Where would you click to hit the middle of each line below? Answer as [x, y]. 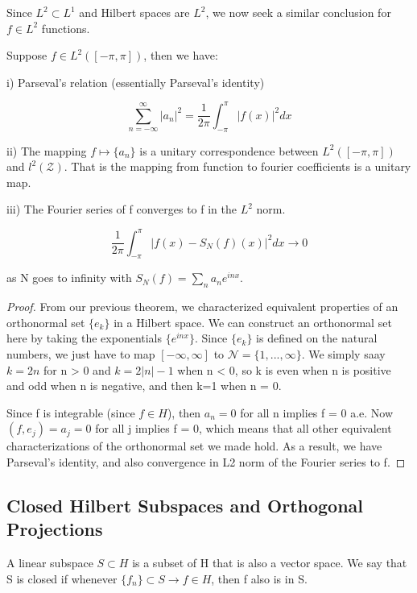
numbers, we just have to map [81, 353]
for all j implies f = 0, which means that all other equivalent [244, 428]
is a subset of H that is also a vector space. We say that [270, 563]
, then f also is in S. [259, 578]
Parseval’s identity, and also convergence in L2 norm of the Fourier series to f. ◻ [206, 461]
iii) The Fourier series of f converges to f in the [122, 209]
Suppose [27, 55]
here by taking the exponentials [85, 338]
